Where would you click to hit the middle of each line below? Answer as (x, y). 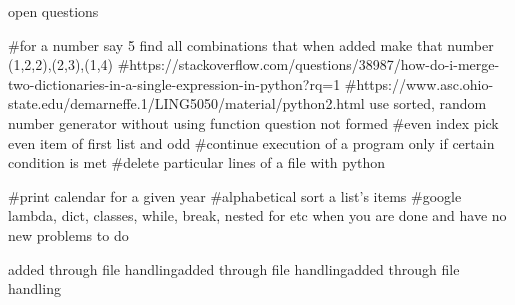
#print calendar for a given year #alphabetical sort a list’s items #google (235, 195)
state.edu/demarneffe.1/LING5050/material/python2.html (186, 103)
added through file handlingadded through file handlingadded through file (234, 268)
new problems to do (68, 234)
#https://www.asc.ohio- (419, 83)
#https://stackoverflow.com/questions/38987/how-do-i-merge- (308, 64)
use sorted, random (428, 103)
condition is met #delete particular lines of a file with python (197, 162)
